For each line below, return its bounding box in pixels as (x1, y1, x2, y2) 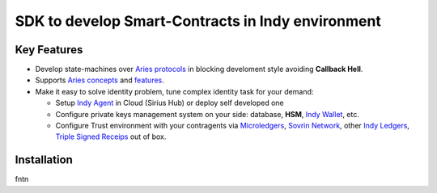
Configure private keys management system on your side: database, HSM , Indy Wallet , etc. (55, 109, 359, 119)
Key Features (15, 43, 83, 57)
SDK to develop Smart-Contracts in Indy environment (15, 12, 382, 30)
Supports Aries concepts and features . (35, 75, 165, 85)
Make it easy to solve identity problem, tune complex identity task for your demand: (35, 86, 314, 96)
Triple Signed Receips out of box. (55, 132, 167, 141)
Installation (15, 153, 73, 167)
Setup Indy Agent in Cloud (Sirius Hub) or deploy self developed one (55, 98, 284, 108)
